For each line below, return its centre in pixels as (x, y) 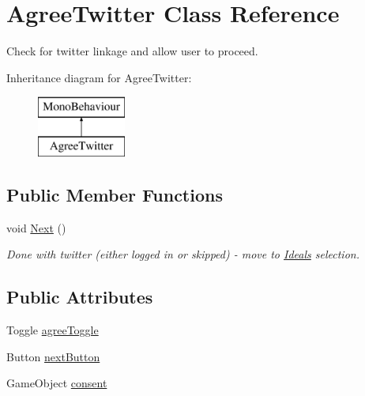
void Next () (36, 227)
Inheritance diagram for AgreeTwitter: (99, 77)
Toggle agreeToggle (53, 330)
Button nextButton (53, 356)
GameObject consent (57, 383)
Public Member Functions (115, 194)
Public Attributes (80, 297)
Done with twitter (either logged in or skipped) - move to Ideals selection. (183, 254)
